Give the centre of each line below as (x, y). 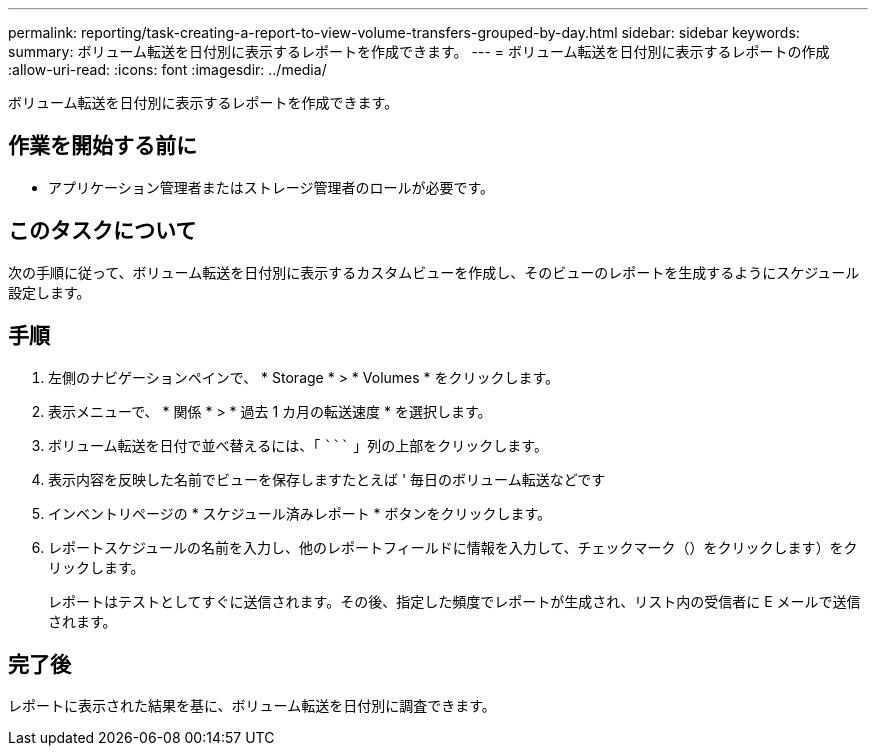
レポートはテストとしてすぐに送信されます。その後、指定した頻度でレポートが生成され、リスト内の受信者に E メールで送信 (454, 601)
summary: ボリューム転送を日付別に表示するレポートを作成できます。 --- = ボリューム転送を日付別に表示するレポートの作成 (419, 51)
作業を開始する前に (102, 146)
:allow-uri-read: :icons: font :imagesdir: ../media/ (167, 69)
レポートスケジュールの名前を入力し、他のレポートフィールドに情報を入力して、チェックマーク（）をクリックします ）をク (453, 547)
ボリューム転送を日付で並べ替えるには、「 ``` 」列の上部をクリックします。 (298, 445)
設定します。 (49, 292)
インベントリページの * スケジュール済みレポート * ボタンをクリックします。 (300, 513)
